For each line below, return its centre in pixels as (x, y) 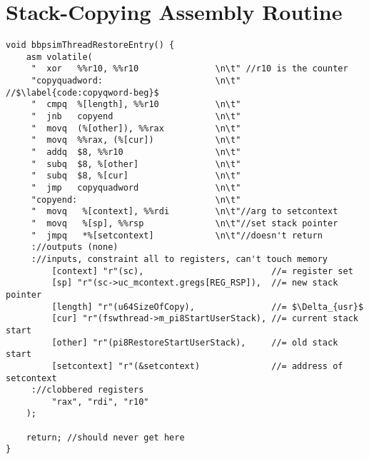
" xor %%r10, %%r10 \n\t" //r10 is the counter (189, 69)
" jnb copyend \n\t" (136, 117)
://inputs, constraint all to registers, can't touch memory (180, 259)
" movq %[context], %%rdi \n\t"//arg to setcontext (184, 212)
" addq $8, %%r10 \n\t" (136, 152)
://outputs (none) (75, 247)
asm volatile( (59, 57)
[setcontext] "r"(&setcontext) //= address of (197, 366)
